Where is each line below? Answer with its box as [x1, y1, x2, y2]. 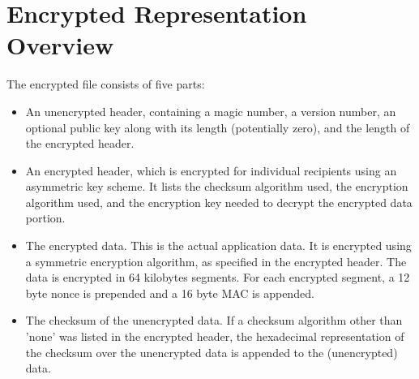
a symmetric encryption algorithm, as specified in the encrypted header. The [25, 252, 407, 269]
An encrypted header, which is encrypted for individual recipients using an [25, 162, 397, 179]
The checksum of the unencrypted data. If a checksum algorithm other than [25, 312, 403, 329]
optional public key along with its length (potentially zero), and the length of [25, 118, 410, 136]
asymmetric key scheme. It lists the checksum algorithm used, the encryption [25, 178, 408, 195]
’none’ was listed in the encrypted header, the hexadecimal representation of [25, 328, 404, 345]
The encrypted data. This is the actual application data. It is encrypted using [25, 237, 412, 254]
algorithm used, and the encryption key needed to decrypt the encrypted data [25, 193, 413, 210]
